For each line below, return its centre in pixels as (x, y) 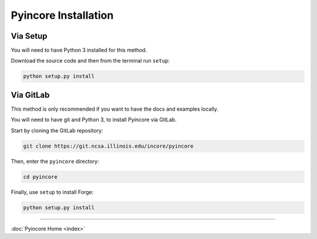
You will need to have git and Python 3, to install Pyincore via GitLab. (94, 119)
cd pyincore (41, 177)
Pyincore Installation (62, 15)
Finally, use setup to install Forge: (52, 192)
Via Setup (29, 36)
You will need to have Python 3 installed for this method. (79, 50)
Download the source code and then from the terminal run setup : (90, 61)
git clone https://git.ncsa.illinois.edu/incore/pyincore (108, 146)
